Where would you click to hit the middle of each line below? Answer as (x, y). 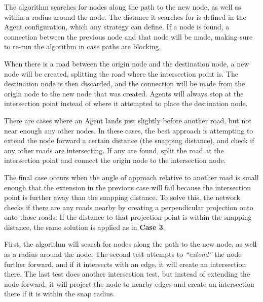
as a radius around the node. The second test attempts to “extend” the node (123, 254)
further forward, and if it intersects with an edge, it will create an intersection (125, 264)
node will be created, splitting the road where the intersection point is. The (121, 73)
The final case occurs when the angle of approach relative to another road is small (131, 177)
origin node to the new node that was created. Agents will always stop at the (124, 93)
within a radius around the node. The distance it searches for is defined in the (125, 16)
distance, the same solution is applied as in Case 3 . (85, 227)
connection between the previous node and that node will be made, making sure (128, 36)
